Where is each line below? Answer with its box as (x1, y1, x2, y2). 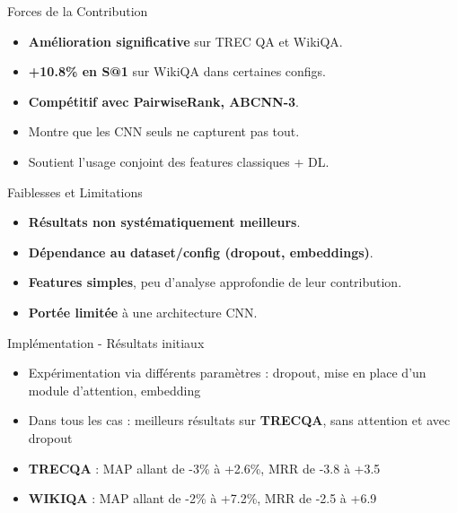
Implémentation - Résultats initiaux (7, 333, 205, 352)
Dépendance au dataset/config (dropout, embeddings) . (28, 242, 374, 261)
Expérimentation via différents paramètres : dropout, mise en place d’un (28, 363, 426, 382)
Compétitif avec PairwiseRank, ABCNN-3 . (28, 91, 299, 110)
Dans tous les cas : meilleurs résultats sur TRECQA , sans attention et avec (28, 411, 451, 430)
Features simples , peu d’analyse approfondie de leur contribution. (28, 273, 402, 291)
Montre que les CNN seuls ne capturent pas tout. (28, 122, 300, 141)
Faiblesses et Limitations (7, 182, 143, 201)
